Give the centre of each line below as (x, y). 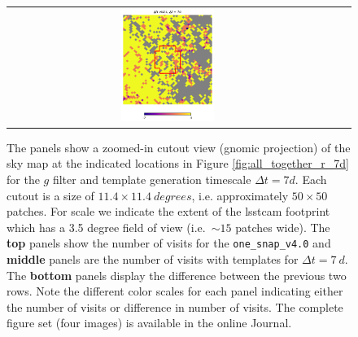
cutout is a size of (50, 195)
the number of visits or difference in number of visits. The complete (175, 306)
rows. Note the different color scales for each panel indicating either (175, 291)
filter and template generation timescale (152, 179)
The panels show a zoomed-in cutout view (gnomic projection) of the (179, 147)
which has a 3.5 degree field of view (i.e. (106, 227)
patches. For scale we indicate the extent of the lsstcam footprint (168, 211)
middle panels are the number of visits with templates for (153, 259)
